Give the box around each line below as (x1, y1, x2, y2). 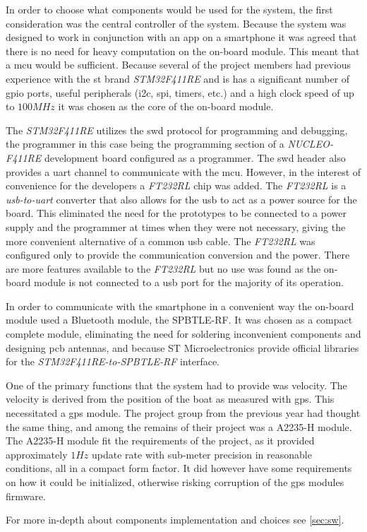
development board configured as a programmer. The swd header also (44, 150, 346, 165)
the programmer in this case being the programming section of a (6, 136, 284, 151)
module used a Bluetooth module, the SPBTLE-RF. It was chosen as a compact (6, 312, 353, 327)
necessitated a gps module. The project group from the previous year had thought (6, 406, 361, 420)
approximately (6, 447, 68, 461)
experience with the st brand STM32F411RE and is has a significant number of (6, 71, 350, 85)
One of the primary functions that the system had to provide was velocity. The (6, 377, 347, 392)
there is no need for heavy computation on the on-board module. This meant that (6, 43, 360, 58)
